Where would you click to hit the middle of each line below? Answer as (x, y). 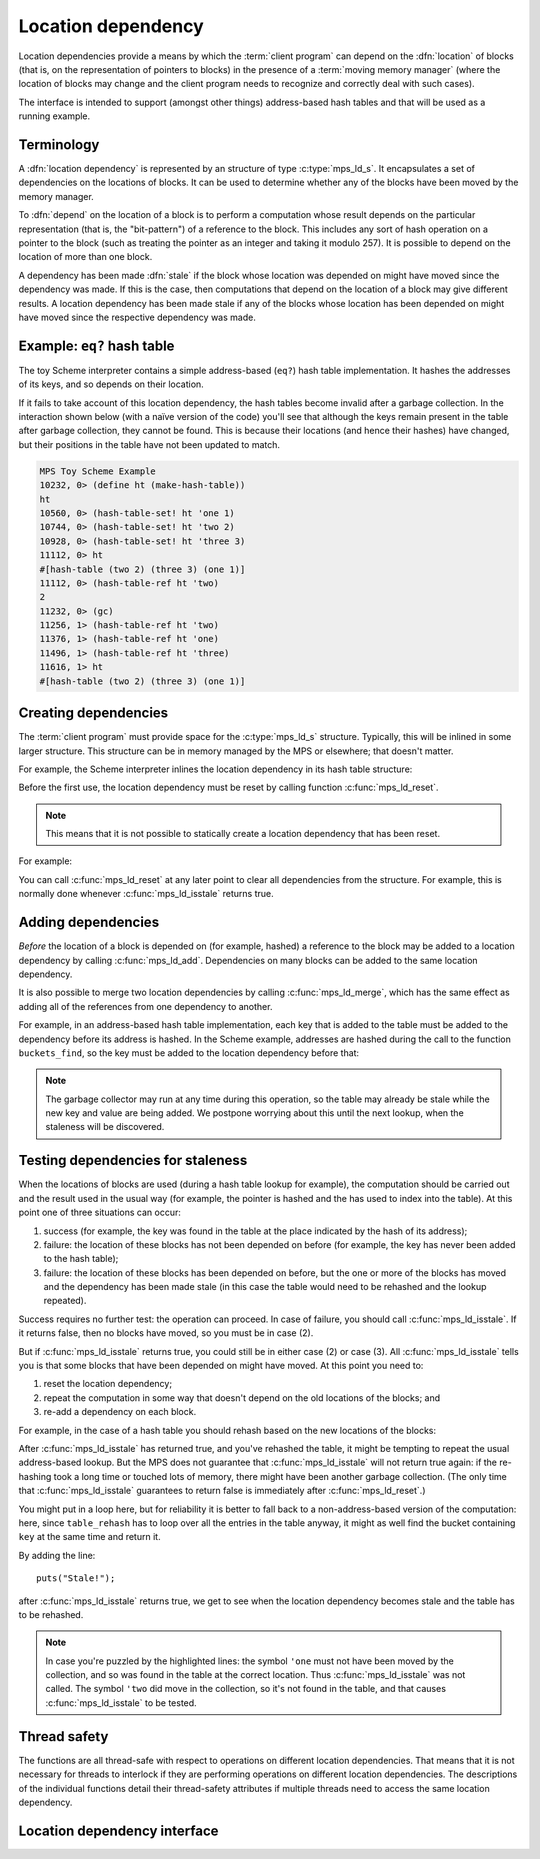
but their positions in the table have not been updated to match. (149, 444)
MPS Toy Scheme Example (98, 471)
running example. (54, 116)
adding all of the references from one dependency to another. (145, 1006)
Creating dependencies (93, 713)
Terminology (59, 144)
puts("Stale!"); (76, 1578)
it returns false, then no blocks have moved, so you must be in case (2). (166, 1333)
